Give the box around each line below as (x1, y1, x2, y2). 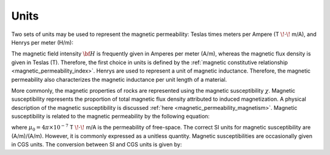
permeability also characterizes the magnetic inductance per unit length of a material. (11, 76, 227, 83)
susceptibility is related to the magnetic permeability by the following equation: (11, 113, 210, 120)
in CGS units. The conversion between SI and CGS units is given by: (11, 141, 182, 148)
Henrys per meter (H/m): (11, 38, 73, 46)
